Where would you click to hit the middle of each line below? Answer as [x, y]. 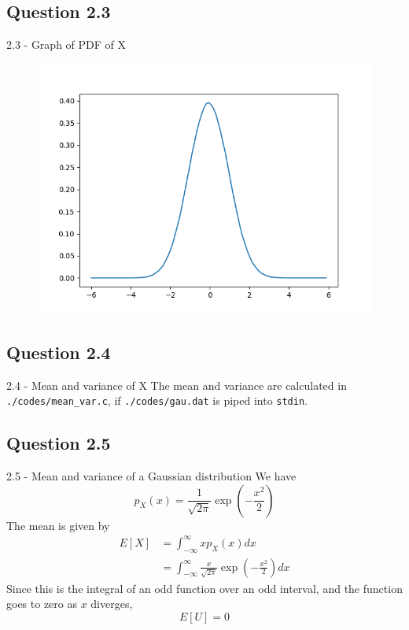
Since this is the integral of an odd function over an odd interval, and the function [204, 588]
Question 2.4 [59, 352]
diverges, [112, 604]
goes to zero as [42, 604]
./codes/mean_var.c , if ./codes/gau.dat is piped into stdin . [157, 400]
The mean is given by [58, 525]
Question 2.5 [59, 443]
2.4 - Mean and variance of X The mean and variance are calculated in [177, 385]
